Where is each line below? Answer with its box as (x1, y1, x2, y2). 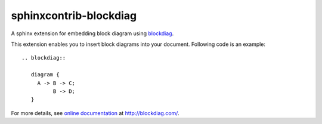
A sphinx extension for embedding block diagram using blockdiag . (11, 30, 174, 37)
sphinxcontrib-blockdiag (11, 9, 137, 22)
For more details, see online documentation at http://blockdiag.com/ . (11, 109, 179, 116)
